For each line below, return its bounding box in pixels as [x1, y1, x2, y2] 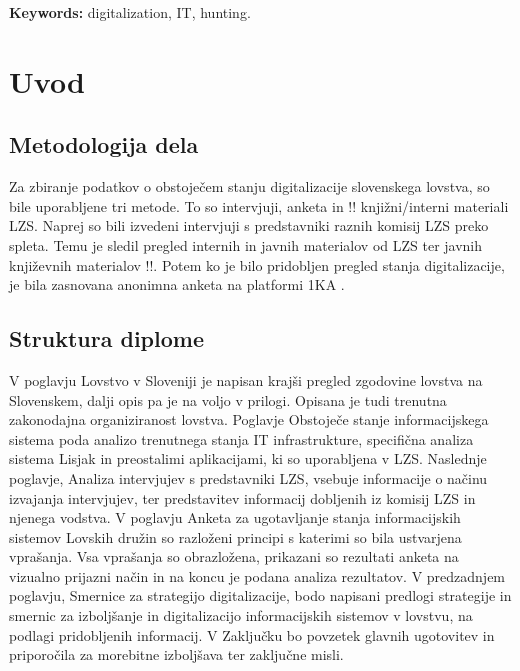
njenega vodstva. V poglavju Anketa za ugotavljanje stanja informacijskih [9, 507, 461, 528]
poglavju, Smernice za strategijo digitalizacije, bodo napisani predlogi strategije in [9, 585, 512, 606]
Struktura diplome [9, 323, 204, 354]
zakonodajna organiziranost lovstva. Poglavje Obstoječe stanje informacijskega [9, 409, 489, 430]
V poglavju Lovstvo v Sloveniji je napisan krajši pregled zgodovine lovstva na [9, 369, 483, 390]
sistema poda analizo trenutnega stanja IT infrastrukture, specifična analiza [9, 428, 474, 449]
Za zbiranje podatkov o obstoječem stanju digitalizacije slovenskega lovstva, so [9, 176, 490, 197]
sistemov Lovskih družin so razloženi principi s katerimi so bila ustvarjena [9, 526, 462, 547]
